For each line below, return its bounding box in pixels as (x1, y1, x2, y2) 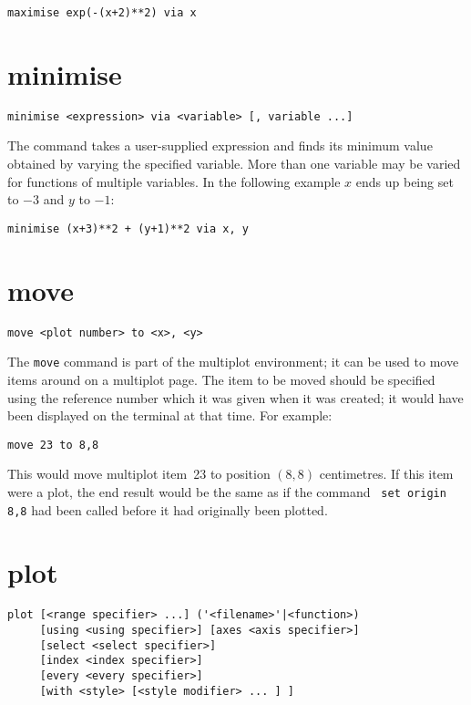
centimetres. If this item (319, 464, 454, 483)
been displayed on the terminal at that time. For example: (7, 406, 333, 425)
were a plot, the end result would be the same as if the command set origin (7, 482, 446, 501)
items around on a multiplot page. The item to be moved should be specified (7, 369, 435, 389)
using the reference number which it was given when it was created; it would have (7, 388, 464, 407)
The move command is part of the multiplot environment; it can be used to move (7, 352, 459, 371)
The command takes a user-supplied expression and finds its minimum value (7, 136, 433, 155)
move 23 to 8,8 (7, 438, 99, 451)
